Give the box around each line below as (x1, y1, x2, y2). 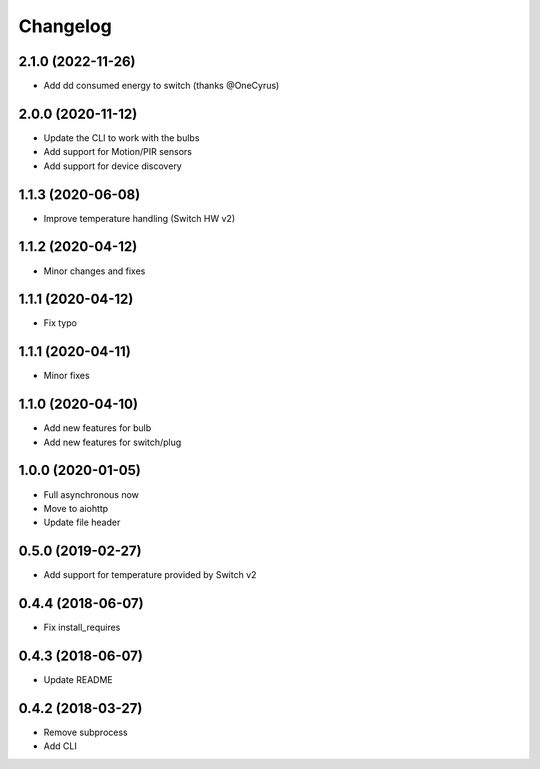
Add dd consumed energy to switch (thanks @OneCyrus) (43, 80, 280, 92)
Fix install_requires (43, 621, 121, 634)
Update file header (43, 516, 121, 529)
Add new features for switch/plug (43, 436, 182, 448)
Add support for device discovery (43, 160, 182, 172)
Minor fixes (43, 370, 90, 382)
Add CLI (43, 740, 77, 752)
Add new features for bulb (43, 422, 152, 434)
